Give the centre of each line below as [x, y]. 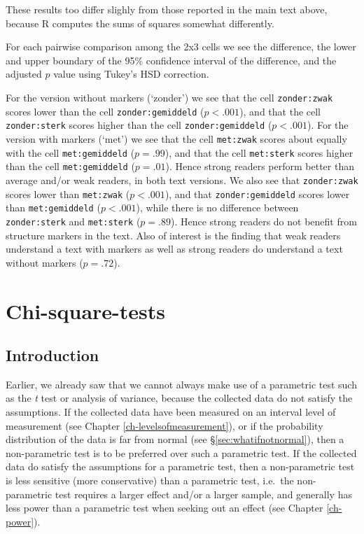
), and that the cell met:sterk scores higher [259, 152]
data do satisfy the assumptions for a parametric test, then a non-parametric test [180, 466]
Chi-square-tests [86, 310]
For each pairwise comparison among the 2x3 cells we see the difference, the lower [181, 47]
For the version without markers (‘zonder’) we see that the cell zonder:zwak [169, 97]
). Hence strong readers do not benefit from [264, 221]
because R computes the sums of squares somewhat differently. [140, 23]
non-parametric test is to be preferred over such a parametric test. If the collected [181, 452]
